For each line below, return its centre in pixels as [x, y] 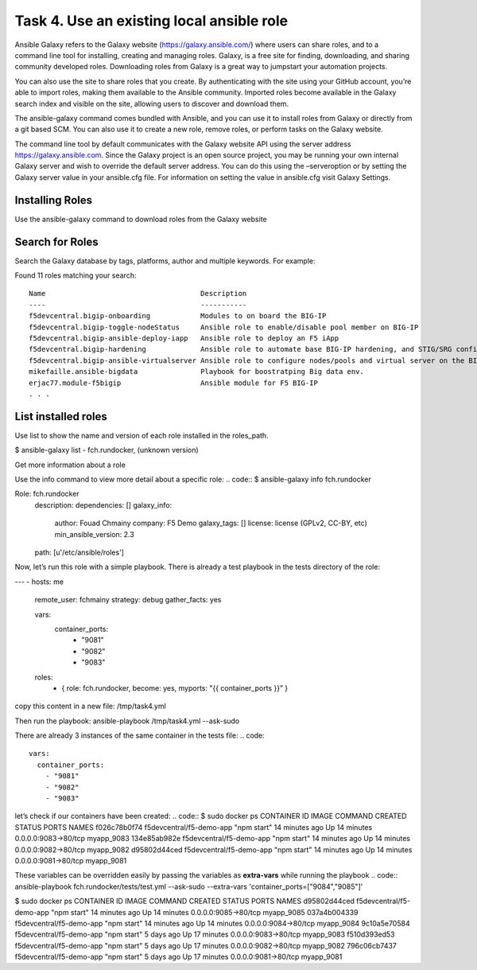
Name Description [138, 294]
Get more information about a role [70, 465]
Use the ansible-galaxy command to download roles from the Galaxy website [141, 219]
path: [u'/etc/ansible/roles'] [79, 552]
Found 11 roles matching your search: [76, 275]
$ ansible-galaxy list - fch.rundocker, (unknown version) [107, 450]
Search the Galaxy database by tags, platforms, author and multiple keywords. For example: [165, 261]
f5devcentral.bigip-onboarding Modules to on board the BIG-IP [178, 316]
